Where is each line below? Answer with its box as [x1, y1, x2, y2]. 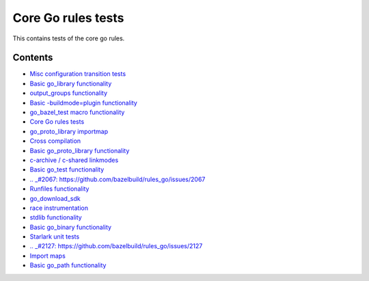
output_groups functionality [29, 89, 107, 97]
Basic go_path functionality [29, 261, 107, 269]
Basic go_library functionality [29, 79, 112, 88]
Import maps [29, 252, 66, 260]
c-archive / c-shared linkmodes [29, 156, 119, 164]
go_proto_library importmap [29, 127, 109, 135]
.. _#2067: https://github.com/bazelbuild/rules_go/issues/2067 [29, 175, 206, 183]
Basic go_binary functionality [29, 223, 112, 231]
